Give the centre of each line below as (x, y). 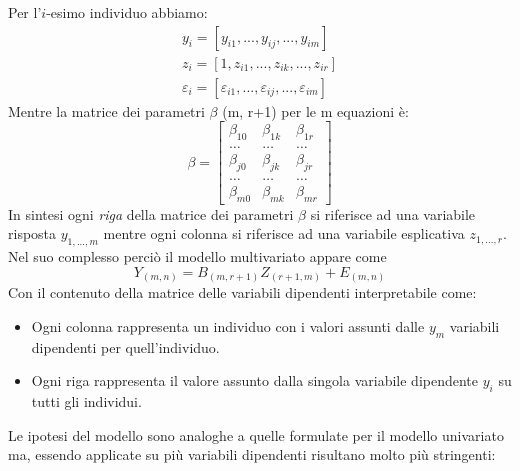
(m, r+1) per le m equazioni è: (315, 110)
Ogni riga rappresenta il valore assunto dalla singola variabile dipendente (255, 380)
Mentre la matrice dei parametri (106, 110)
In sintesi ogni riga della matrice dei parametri (151, 213)
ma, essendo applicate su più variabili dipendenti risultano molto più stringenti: (252, 454)
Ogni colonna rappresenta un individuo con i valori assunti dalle (228, 325)
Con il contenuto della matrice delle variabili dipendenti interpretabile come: (242, 292)
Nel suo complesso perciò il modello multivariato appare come (197, 256)
